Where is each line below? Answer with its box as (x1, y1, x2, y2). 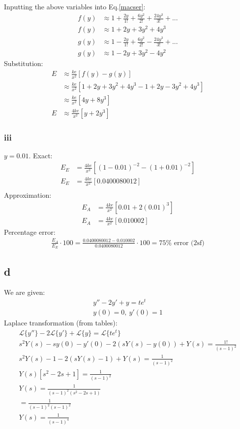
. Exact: (29, 150, 53, 160)
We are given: (4, 287, 45, 297)
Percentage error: (4, 226, 56, 237)
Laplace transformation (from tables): (4, 318, 118, 328)
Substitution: (4, 58, 43, 69)
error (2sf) (174, 239, 205, 247)
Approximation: (4, 190, 52, 200)
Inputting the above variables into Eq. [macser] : (4, 1, 146, 11)
